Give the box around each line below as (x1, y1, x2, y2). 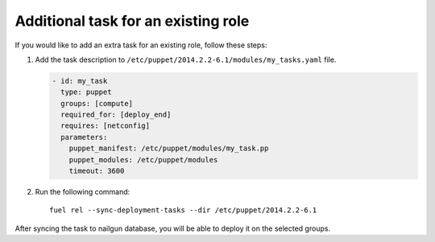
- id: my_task (52, 76, 108, 85)
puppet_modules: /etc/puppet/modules (68, 155, 218, 164)
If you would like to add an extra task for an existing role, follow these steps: (14, 40, 267, 50)
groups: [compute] (60, 99, 133, 108)
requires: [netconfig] (60, 121, 151, 130)
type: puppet (60, 88, 112, 96)
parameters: (60, 133, 108, 142)
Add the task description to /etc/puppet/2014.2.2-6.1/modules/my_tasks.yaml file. (35, 55, 337, 64)
